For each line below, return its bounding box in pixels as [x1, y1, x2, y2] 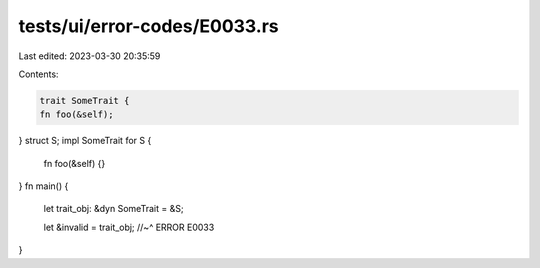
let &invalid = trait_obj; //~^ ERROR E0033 [43, 221, 215, 233]
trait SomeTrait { [39, 95, 130, 106]
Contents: [18, 68, 59, 80]
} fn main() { [18, 180, 69, 192]
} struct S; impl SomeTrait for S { [18, 135, 152, 147]
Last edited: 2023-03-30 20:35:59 [18, 50, 161, 62]
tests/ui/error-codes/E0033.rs [18, 15, 279, 37]
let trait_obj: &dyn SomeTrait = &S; [43, 203, 184, 215]
